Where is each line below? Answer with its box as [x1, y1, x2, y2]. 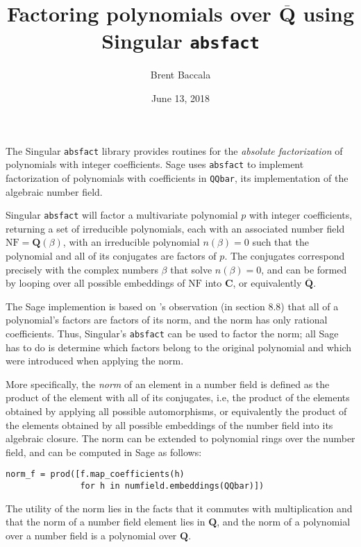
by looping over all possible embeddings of [6, 276, 185, 290]
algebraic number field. [6, 184, 103, 199]
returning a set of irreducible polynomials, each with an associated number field [6, 221, 345, 235]
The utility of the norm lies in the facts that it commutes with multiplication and [6, 500, 353, 515]
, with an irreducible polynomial [62, 235, 200, 249]
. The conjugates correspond [224, 249, 345, 263]
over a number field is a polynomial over [6, 528, 177, 542]
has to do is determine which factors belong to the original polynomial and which [6, 339, 352, 354]
